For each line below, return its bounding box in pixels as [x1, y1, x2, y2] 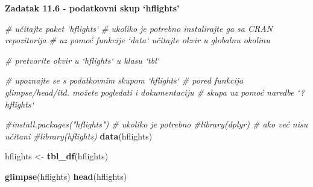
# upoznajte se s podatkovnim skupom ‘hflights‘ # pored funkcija [5, 74, 244, 87]
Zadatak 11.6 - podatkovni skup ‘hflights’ [5, 2, 180, 14]
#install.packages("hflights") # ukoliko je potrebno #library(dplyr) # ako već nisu [5, 118, 308, 130]
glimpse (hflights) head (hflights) [5, 170, 127, 182]
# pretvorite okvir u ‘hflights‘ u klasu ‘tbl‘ [5, 54, 160, 66]
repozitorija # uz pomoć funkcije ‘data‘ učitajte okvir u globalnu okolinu [5, 34, 270, 46]
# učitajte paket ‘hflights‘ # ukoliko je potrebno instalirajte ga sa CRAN [5, 22, 273, 34]
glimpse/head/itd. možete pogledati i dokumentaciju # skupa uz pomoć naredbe [5, 85, 294, 98]
